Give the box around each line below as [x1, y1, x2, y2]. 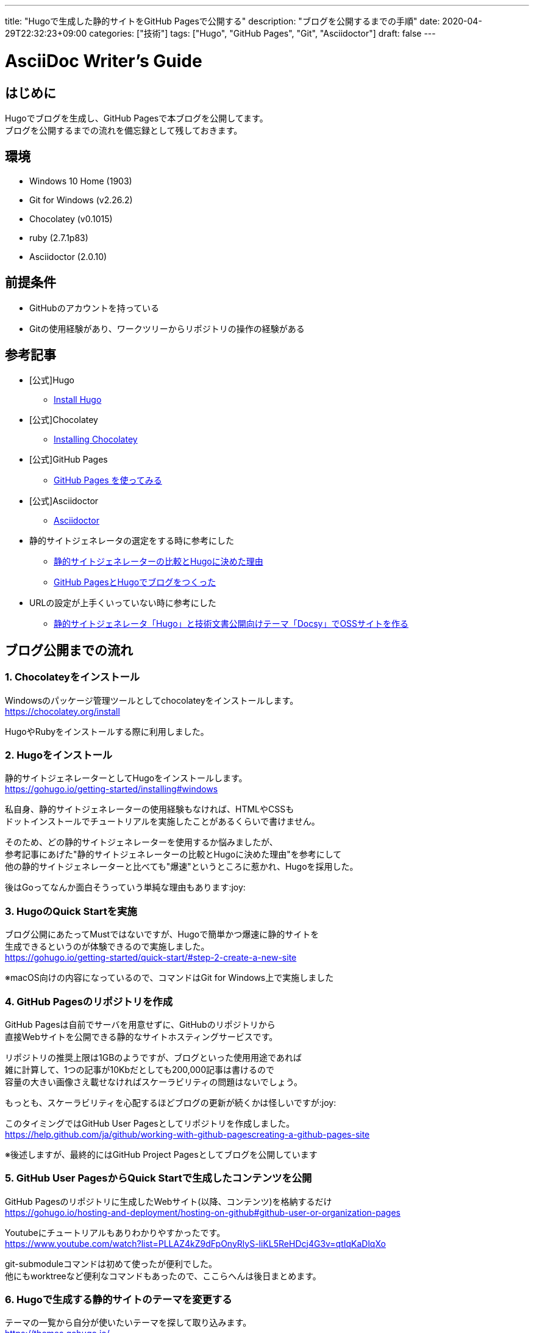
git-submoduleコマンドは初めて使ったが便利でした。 [5, 1258, 218, 1269]
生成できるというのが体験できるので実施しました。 [5, 941, 210, 952]
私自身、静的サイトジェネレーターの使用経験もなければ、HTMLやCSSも [5, 804, 294, 815]
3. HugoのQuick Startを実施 [5, 905, 137, 917]
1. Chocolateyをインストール [5, 671, 140, 684]
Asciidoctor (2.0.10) [29, 251, 107, 262]
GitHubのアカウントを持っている [29, 302, 159, 313]
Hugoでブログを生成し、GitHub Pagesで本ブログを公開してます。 [5, 112, 268, 123]
